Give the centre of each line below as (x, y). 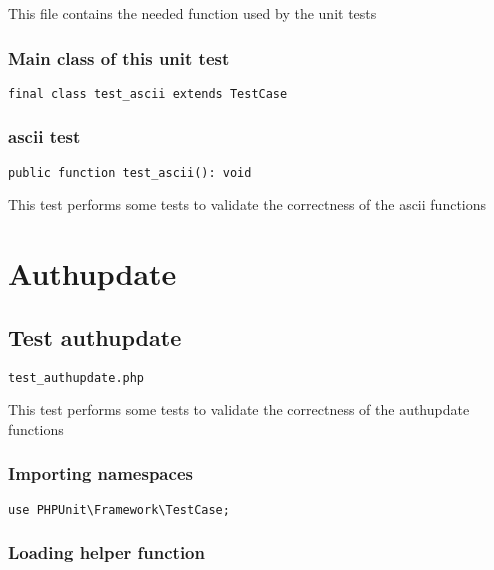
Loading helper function (106, 552)
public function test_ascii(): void (130, 172)
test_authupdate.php (76, 377)
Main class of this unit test (119, 57)
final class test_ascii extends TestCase (148, 93)
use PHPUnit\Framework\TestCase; (119, 509)
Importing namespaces (100, 473)
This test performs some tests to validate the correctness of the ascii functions (247, 204)
